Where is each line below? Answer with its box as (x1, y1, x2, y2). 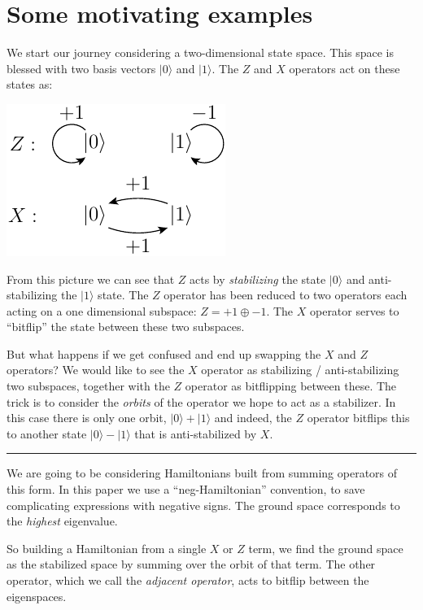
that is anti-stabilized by (134, 425, 257, 442)
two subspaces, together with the (7, 377, 170, 394)
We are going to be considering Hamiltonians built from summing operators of (7, 464, 398, 481)
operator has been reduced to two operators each (164, 286, 408, 303)
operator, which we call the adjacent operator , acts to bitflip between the (7, 572, 369, 588)
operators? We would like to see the (7, 361, 185, 378)
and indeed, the (214, 409, 292, 426)
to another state (7, 425, 87, 442)
